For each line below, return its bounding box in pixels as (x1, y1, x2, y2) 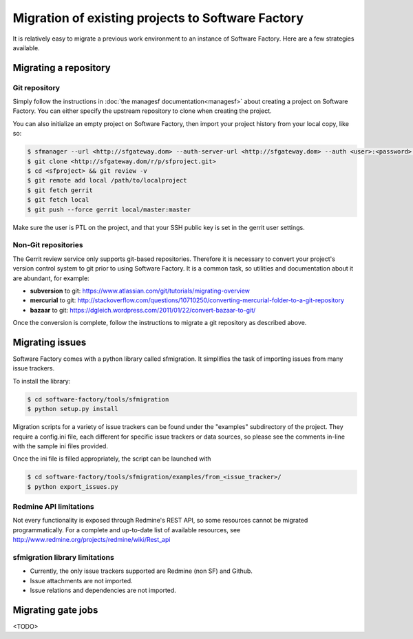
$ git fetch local (27, 196, 89, 204)
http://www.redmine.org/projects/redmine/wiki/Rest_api (12, 536, 171, 544)
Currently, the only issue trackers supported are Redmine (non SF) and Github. (30, 567, 253, 575)
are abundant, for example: (12, 274, 89, 282)
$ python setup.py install (27, 405, 118, 413)
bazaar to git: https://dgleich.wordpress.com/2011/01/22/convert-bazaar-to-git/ (30, 306, 256, 314)
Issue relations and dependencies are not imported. (30, 586, 177, 595)
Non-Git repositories (12, 240, 83, 250)
